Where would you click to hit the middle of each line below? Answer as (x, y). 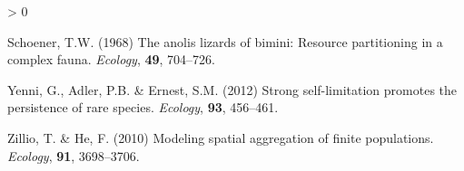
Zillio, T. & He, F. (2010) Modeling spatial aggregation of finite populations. (221, 137)
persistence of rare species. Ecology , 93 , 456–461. (143, 107)
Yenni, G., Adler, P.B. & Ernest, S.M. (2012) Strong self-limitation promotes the (232, 89)
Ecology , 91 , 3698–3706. (74, 155)
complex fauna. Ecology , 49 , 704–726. (111, 59)
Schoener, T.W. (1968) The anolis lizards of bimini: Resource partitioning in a (225, 41)
